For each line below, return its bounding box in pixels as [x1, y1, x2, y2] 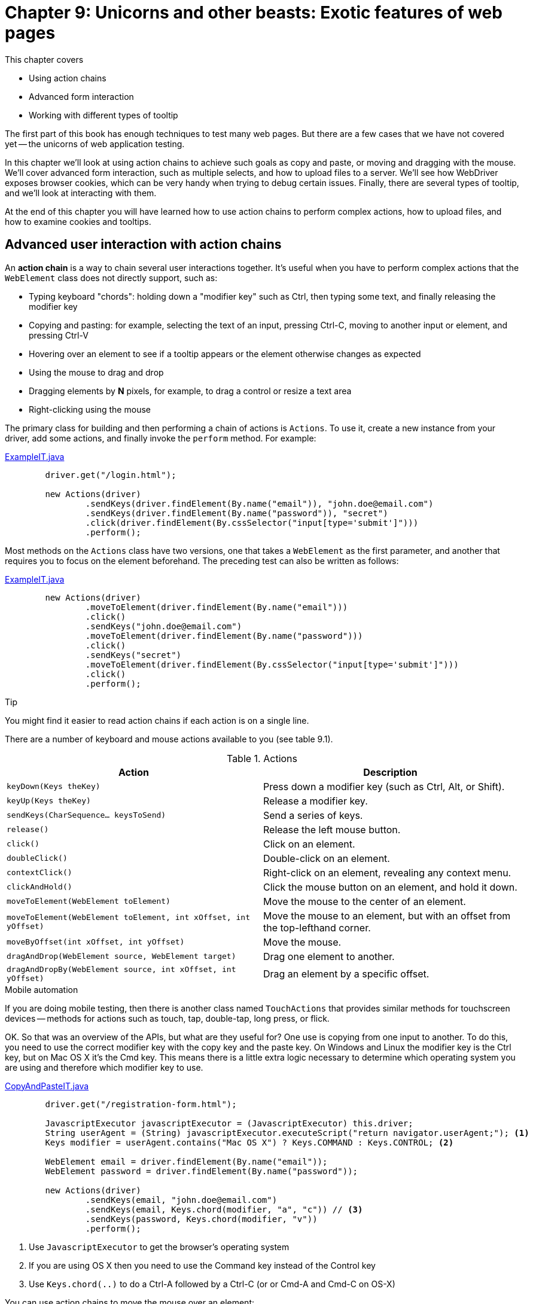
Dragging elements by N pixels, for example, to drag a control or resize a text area [29, 385, 352, 396]
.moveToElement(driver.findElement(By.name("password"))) [85, 630, 363, 641]
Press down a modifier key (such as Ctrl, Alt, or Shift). [263, 780, 505, 793]
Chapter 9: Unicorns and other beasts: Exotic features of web [5, 2, 502, 23]
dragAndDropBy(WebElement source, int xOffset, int [7, 964, 236, 974]
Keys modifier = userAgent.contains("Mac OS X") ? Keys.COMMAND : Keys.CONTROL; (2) [45, 1137, 454, 1147]
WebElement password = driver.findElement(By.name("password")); [45, 1166, 358, 1176]
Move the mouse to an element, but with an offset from [263, 909, 511, 922]
